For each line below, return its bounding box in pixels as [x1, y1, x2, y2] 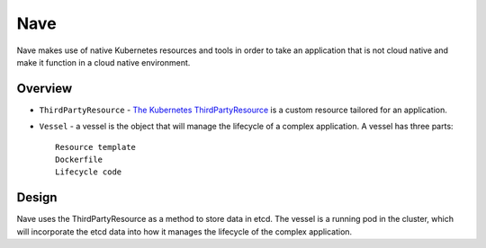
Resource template [55, 142, 137, 152]
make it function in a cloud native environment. [16, 57, 191, 67]
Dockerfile [55, 155, 103, 165]
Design [16, 190, 58, 206]
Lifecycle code [55, 167, 122, 177]
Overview [16, 81, 73, 96]
